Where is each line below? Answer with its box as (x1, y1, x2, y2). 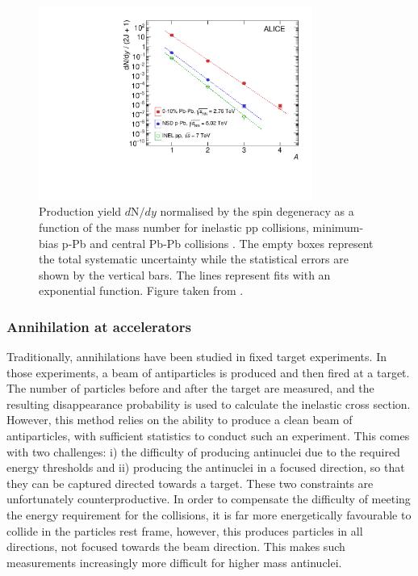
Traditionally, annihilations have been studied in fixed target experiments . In (6, 348, 387, 365)
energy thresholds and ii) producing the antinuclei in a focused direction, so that (6, 459, 405, 476)
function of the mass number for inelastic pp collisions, (39, 218, 309, 235)
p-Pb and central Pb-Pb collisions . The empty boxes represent (61, 234, 374, 251)
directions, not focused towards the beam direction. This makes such (6, 538, 345, 555)
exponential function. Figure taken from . (39, 282, 244, 299)
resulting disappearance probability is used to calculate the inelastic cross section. (6, 395, 411, 412)
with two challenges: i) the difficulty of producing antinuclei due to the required (6, 443, 400, 460)
